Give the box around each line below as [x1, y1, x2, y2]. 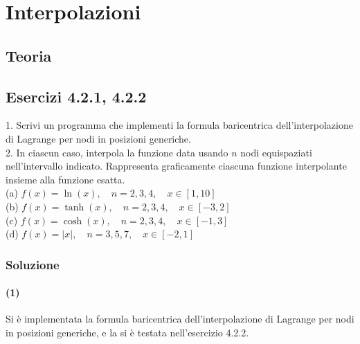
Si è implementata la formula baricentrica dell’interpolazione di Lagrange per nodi [6, 311, 354, 326]
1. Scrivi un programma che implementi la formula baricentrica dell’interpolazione [6, 118, 353, 132]
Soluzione [6, 255, 60, 273]
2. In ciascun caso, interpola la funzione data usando [6, 145, 228, 159]
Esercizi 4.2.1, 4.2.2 [6, 85, 147, 107]
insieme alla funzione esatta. [6, 172, 125, 186]
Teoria [6, 44, 52, 66]
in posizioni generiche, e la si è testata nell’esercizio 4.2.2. [6, 325, 249, 339]
